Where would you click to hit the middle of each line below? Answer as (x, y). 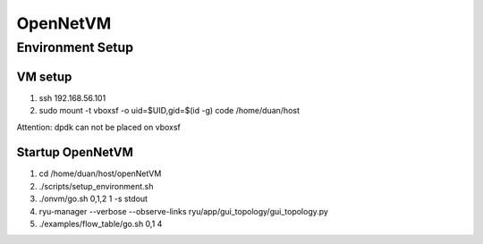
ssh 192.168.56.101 (72, 97)
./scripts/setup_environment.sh (96, 186)
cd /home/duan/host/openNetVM (100, 173)
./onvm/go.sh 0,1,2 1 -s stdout (93, 199)
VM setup (44, 76)
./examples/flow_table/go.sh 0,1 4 (101, 223)
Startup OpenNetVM (75, 152)
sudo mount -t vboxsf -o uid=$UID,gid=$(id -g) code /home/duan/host (169, 111)
